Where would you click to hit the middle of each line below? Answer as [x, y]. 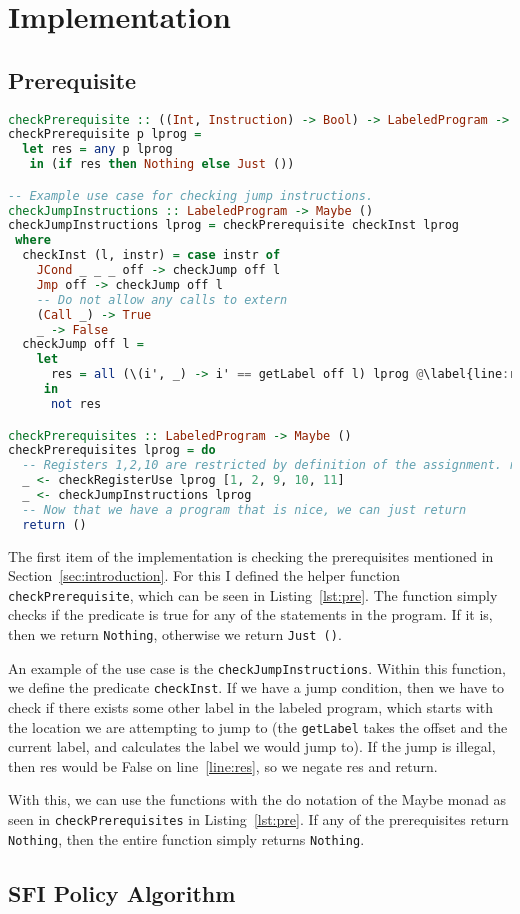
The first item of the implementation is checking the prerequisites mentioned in [251, 555]
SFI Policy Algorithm [122, 892]
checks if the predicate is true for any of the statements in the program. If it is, [250, 614]
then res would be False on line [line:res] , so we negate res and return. [223, 765]
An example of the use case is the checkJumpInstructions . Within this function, [257, 667]
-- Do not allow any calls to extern [162, 299]
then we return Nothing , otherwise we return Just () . [175, 634]
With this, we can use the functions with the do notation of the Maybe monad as [257, 799]
